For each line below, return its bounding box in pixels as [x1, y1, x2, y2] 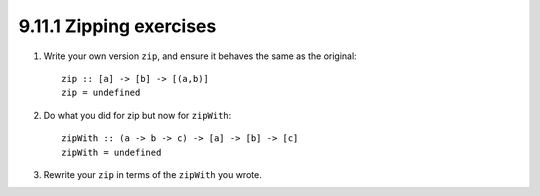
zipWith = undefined [61, 146, 162, 158]
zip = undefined [61, 87, 141, 99]
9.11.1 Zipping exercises [18, 15, 217, 37]
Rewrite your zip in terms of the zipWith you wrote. [43, 168, 262, 180]
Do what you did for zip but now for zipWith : [43, 109, 232, 121]
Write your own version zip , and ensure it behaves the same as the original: [43, 50, 357, 62]
